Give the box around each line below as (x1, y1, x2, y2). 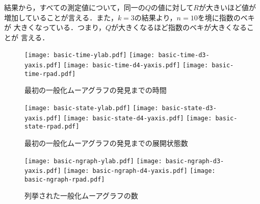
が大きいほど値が (198, 2, 256, 12)
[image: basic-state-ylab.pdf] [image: (24, 104, 159, 112)
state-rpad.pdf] (24, 123, 80, 131)
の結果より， (134, 12, 177, 22)
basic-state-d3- (162, 104, 217, 112)
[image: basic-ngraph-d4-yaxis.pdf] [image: (63, 167, 216, 175)
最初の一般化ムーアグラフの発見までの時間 (24, 85, 167, 95)
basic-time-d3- (158, 52, 210, 59)
